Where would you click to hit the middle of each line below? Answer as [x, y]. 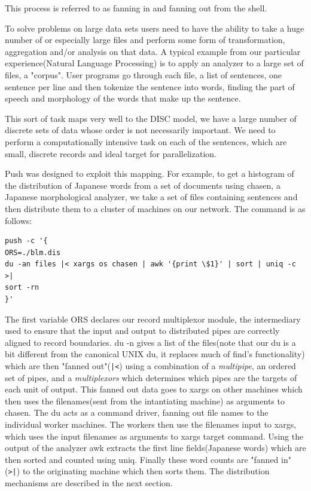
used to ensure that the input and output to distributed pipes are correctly [142, 331]
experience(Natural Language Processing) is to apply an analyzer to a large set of [154, 63]
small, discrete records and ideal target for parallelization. [111, 153]
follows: [19, 220]
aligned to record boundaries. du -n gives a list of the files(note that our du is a [150, 342]
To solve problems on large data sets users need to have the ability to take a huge [155, 28]
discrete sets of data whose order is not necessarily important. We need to [140, 130]
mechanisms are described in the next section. [89, 483]
